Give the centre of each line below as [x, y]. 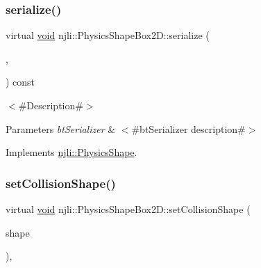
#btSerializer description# [188, 128]
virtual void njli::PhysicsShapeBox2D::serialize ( [108, 35]
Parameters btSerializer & [61, 128]
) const [20, 82]
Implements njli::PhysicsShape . [71, 152]
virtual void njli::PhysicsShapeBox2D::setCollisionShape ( [128, 209]
